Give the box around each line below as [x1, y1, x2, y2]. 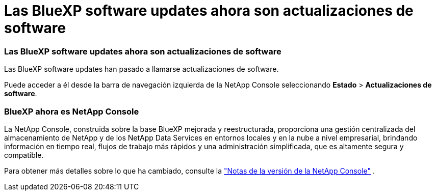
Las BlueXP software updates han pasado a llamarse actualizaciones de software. [4, 65, 279, 74]
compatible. [4, 150, 44, 159]
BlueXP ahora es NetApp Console [4, 106, 139, 117]
